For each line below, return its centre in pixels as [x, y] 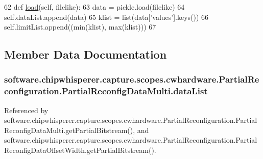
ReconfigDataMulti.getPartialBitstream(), [70, 130]
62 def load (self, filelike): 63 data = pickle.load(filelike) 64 [94, 7]
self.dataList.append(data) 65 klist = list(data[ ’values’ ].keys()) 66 [106, 17]
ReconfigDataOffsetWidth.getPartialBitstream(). [80, 150]
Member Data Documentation [86, 54]
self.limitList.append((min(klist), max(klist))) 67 [80, 27]
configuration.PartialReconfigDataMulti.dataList [106, 91]
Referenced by [26, 110]
